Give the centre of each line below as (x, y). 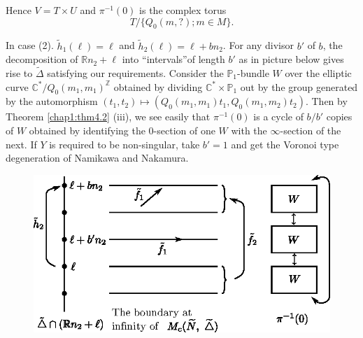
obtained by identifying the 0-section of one (122, 130)
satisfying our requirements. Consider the (135, 73)
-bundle (253, 73)
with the (249, 130)
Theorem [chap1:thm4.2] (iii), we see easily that (108, 117)
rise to (19, 73)
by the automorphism (52, 101)
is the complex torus (183, 10)
